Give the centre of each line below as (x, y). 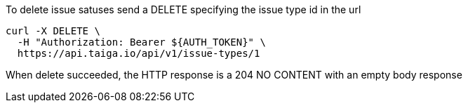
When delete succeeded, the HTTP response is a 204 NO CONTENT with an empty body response (234, 75)
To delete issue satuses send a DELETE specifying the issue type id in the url (183, 9)
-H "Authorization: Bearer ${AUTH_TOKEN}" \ (141, 42)
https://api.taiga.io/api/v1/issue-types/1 (139, 53)
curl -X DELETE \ (53, 31)
